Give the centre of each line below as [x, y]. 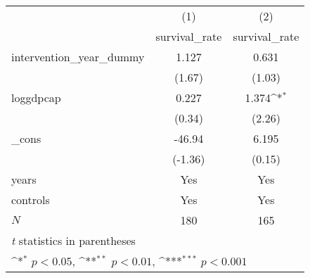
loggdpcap [36, 97]
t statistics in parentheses [73, 240]
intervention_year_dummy [78, 57]
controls [31, 200]
